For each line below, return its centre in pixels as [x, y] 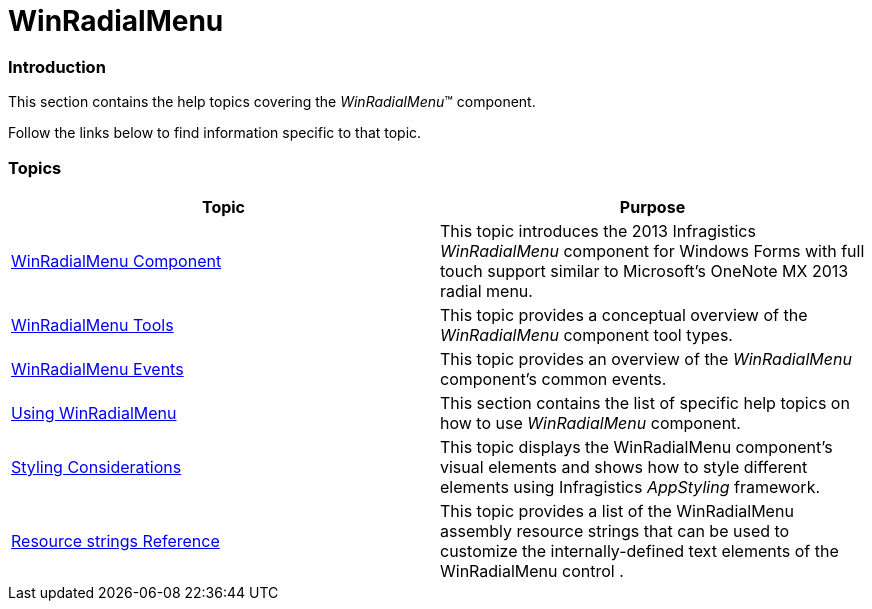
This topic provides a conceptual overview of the [624, 314]
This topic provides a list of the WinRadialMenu [617, 510]
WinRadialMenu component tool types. [586, 334]
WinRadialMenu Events [97, 368]
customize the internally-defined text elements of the [639, 550]
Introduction [57, 66]
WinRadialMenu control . [532, 570]
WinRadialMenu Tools [92, 324]
